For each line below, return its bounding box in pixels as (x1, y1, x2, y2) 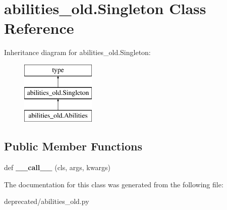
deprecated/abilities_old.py (4, 196, 89, 206)
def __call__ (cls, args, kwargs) (4, 162, 110, 173)
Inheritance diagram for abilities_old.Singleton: (4, 47, 151, 58)
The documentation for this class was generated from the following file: (4, 179, 223, 189)
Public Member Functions (4, 138, 142, 154)
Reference (4, 18, 74, 38)
